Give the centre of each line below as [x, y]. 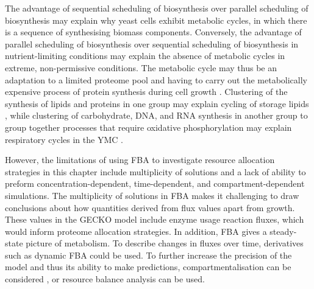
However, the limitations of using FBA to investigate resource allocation [140, 160]
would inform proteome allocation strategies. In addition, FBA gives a [136, 231]
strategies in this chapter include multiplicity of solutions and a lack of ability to [155, 171]
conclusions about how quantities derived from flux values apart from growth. [150, 207]
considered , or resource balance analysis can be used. [105, 279]
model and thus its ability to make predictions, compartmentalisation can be [148, 267]
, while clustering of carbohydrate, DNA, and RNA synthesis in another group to [156, 115]
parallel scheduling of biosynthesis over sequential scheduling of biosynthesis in [152, 44]
